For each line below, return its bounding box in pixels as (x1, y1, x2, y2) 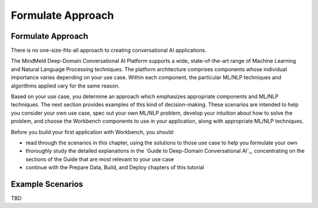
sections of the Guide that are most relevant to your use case (25, 156, 174, 163)
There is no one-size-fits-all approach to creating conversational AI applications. (11, 47, 207, 54)
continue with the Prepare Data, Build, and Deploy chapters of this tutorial (25, 164, 204, 171)
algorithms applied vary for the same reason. (11, 82, 120, 89)
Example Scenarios (11, 179, 84, 189)
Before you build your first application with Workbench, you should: (11, 128, 175, 135)
